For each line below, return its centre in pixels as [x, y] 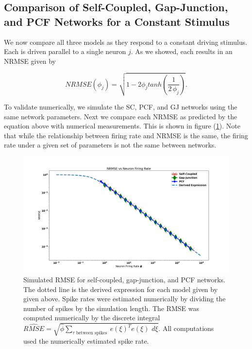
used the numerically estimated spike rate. [86, 340]
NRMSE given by [30, 61]
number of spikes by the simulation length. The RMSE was [111, 308]
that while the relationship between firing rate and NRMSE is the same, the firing [126, 135]
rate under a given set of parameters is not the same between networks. [110, 145]
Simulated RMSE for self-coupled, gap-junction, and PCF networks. [125, 280]
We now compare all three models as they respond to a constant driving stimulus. [126, 42]
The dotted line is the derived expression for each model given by [121, 289]
